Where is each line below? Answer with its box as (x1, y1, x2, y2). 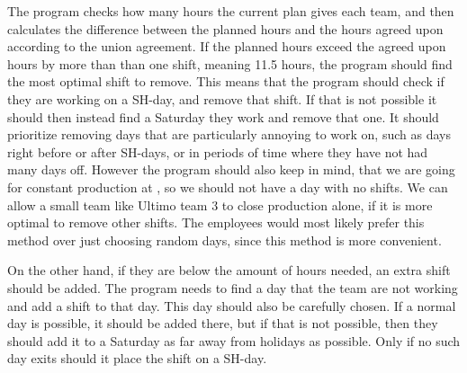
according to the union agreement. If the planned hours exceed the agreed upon (7, 37, 446, 56)
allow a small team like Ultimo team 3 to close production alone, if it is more (7, 195, 433, 214)
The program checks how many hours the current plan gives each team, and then (7, 2, 454, 20)
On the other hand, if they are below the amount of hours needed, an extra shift (7, 261, 451, 280)
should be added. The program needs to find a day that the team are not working (7, 278, 458, 297)
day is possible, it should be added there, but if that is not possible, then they (7, 314, 438, 333)
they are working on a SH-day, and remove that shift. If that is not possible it (7, 89, 437, 108)
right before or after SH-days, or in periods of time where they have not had (7, 142, 428, 161)
